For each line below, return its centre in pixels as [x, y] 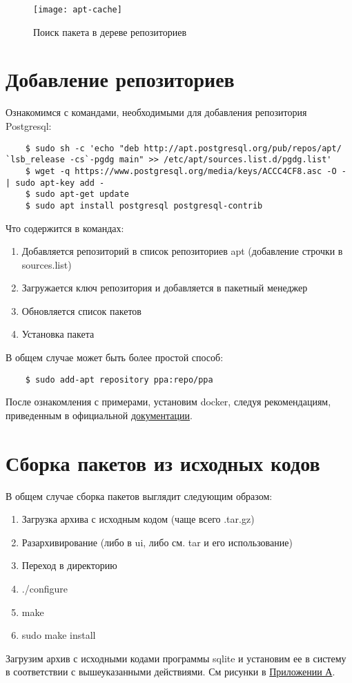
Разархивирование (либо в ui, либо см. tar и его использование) [157, 542]
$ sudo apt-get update [77, 194]
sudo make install [59, 635]
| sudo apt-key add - [55, 183]
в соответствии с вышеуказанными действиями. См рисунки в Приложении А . [170, 672]
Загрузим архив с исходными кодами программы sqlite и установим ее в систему [176, 658]
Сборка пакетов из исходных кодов [163, 462]
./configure [45, 588]
